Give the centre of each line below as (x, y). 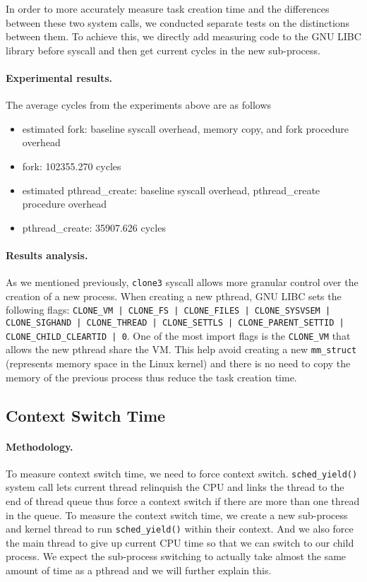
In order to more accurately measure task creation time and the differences (168, 8)
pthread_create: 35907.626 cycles (94, 227)
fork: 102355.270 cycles (72, 166)
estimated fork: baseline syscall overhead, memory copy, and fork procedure (185, 128)
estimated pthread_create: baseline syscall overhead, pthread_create (171, 190)
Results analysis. (47, 255)
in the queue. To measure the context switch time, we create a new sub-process (177, 515)
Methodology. (40, 446)
